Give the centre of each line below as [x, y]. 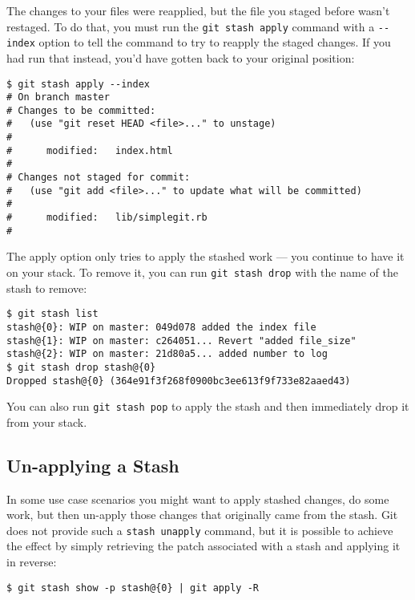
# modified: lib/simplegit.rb [107, 218]
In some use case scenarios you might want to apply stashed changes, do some [198, 499]
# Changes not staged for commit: [99, 178]
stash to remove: [47, 288]
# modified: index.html [90, 150]
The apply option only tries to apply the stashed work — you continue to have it [205, 256]
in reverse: [32, 562]
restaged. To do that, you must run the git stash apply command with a [191, 26]
